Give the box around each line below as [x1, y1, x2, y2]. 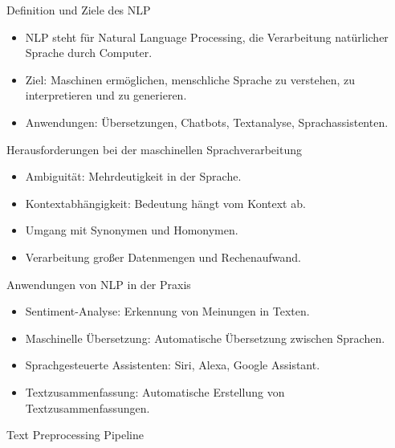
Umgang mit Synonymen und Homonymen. [25, 222, 238, 238]
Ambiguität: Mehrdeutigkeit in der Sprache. [25, 168, 242, 185]
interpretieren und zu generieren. [25, 87, 187, 104]
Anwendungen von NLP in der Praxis [6, 275, 191, 292]
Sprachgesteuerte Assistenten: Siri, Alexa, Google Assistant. [25, 356, 320, 373]
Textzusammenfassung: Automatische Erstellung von [25, 383, 285, 400]
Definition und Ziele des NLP [6, 2, 151, 18]
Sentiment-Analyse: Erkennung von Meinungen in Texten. [25, 303, 310, 320]
